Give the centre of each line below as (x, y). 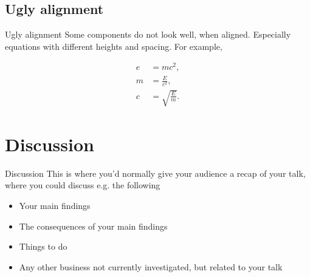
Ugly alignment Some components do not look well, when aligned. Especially (148, 34)
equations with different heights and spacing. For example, (114, 46)
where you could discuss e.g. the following (83, 185)
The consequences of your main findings (93, 226)
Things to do (43, 246)
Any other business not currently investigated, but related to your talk (151, 266)
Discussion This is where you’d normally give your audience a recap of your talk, (155, 173)
